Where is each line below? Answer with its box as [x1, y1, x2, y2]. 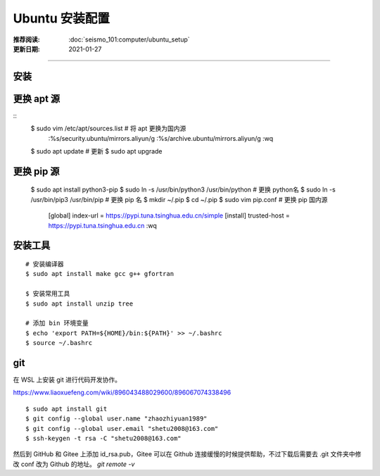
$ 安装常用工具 [25, 289, 70, 298]
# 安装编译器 [25, 261, 64, 268]
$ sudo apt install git [25, 405, 108, 413]
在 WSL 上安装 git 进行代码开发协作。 [13, 375, 121, 384]
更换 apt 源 [13, 92, 61, 105]
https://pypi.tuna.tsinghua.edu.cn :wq [48, 221, 158, 230]
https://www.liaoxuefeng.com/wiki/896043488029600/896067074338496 [13, 388, 232, 397]
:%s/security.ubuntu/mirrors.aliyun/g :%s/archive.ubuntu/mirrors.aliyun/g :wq [48, 134, 274, 142]
